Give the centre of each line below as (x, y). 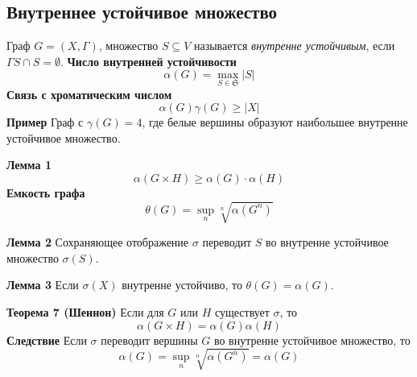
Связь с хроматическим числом (89, 94)
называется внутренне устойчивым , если (294, 46)
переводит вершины (149, 340)
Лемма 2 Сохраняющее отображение (98, 242)
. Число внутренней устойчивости (149, 61)
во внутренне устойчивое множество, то (312, 340)
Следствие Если (47, 340)
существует (242, 311)
